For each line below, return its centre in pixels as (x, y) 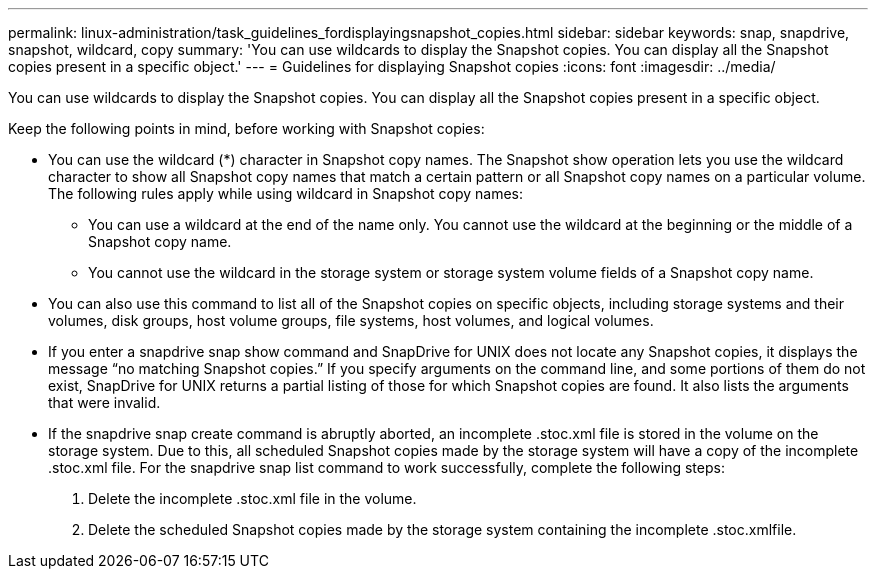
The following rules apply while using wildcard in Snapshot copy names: (286, 193)
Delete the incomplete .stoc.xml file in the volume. (252, 498)
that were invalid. (104, 402)
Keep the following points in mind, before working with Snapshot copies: (246, 128)
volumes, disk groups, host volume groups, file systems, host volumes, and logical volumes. (351, 320)
